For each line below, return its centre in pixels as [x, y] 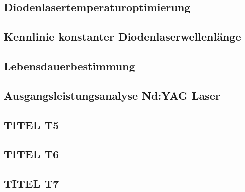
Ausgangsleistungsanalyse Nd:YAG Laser [112, 95]
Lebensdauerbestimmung [70, 66]
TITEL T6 [32, 154]
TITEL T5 [32, 125]
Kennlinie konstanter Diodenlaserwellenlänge [123, 37]
